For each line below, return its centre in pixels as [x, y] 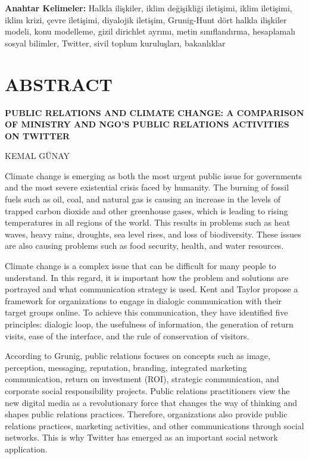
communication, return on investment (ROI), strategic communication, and [142, 379]
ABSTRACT [59, 84]
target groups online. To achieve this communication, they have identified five [146, 312]
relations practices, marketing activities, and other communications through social [154, 425]
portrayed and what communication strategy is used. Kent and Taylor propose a [152, 289]
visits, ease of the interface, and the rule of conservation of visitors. [127, 335]
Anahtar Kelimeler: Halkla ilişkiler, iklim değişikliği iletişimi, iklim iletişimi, [149, 8]
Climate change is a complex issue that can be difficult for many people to [141, 266]
